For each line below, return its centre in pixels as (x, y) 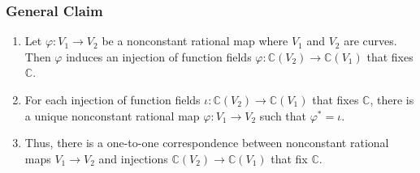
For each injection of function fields (113, 99)
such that (283, 115)
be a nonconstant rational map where (195, 41)
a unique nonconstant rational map (112, 115)
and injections (133, 158)
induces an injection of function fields (159, 56)
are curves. (370, 41)
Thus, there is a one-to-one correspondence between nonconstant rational (207, 143)
